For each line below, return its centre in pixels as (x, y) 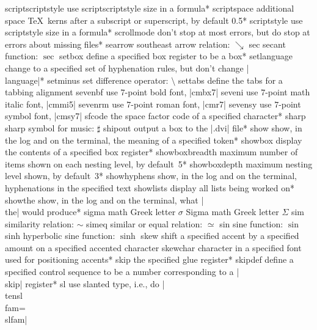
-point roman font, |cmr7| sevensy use (201, 104)
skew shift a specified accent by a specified (220, 236)
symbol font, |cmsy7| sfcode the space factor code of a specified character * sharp (155, 116)
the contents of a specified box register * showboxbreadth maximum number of (151, 152)
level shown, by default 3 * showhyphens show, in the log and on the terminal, (151, 176)
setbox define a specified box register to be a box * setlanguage (176, 56)
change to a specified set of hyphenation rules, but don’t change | (127, 68)
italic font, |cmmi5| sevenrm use (64, 104)
